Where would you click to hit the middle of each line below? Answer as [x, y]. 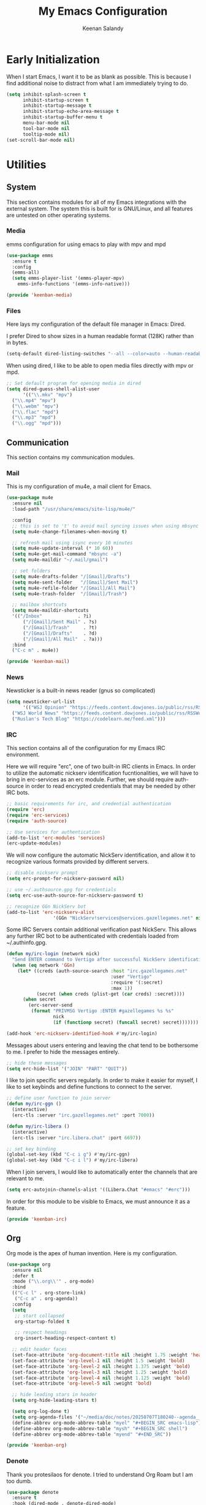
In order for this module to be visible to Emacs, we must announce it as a [98, 1202]
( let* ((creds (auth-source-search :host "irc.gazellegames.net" [103, 971]
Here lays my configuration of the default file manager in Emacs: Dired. [96, 324]
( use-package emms [30, 255]
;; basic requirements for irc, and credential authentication [89, 804]
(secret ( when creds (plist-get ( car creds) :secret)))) [111, 994]
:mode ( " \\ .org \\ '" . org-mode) [53, 1282]
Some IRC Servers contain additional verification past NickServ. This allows [101, 930]
